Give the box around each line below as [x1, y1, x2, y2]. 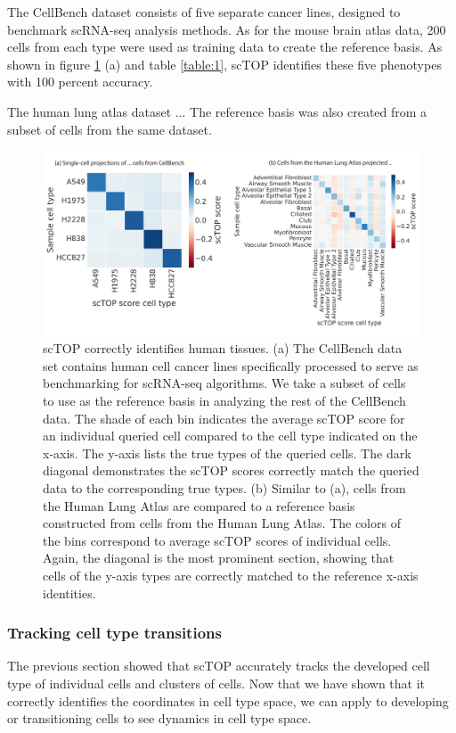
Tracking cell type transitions [7, 622, 222, 644]
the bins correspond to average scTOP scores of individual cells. [43, 531, 392, 549]
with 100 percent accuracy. [7, 72, 153, 91]
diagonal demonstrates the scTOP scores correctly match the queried [43, 461, 419, 480]
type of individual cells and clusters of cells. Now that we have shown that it [7, 673, 426, 692]
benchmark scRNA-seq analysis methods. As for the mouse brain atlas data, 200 [7, 20, 446, 38]
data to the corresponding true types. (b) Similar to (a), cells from [43, 478, 406, 497]
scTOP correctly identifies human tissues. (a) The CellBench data [43, 339, 403, 358]
